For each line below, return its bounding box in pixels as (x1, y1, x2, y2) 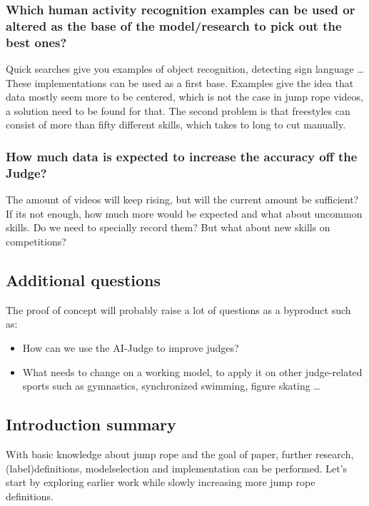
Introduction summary (6, 413, 176, 435)
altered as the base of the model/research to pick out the (6, 16, 342, 34)
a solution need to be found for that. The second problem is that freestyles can (6, 103, 350, 118)
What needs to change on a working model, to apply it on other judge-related (22, 364, 363, 379)
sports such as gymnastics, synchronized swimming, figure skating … (22, 378, 320, 393)
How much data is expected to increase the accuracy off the (6, 147, 358, 165)
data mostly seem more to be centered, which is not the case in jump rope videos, (6, 89, 363, 104)
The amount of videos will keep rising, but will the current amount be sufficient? (6, 192, 359, 207)
